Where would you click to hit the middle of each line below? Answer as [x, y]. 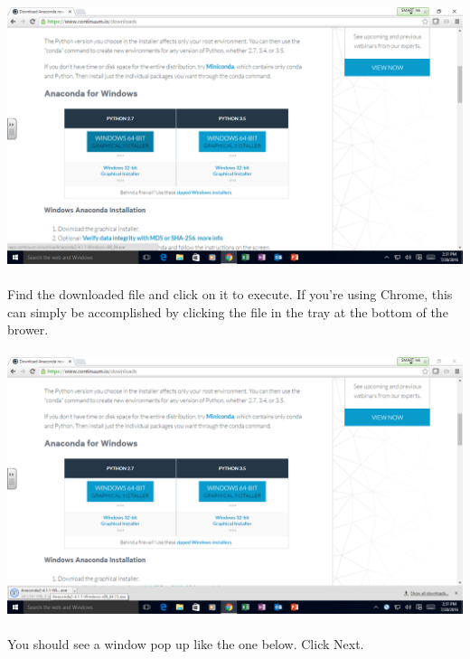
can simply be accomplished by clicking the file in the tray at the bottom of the [228, 311]
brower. [28, 329]
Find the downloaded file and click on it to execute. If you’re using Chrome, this [230, 294]
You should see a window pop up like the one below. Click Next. [186, 644]
